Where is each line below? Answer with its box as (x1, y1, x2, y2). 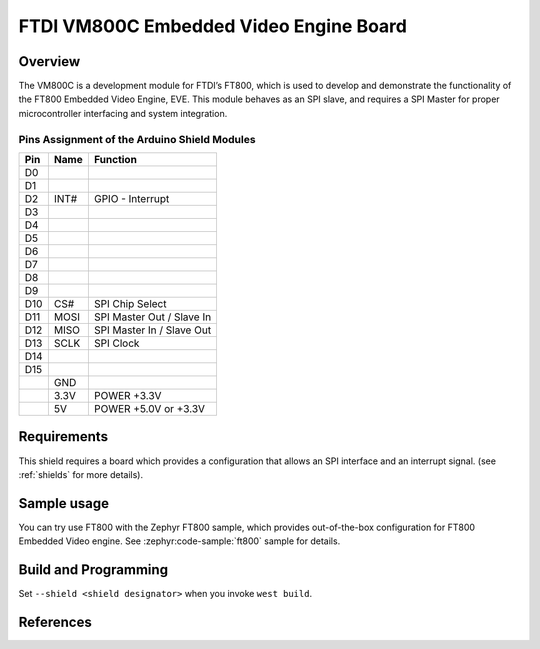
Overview (18, 53, 81, 70)
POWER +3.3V (93, 388, 162, 402)
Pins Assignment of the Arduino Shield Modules (18, 132, 256, 146)
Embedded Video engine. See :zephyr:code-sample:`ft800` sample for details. (18, 535, 341, 547)
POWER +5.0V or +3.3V (93, 401, 205, 415)
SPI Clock (93, 336, 140, 350)
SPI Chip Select (93, 296, 167, 310)
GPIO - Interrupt (93, 191, 170, 205)
